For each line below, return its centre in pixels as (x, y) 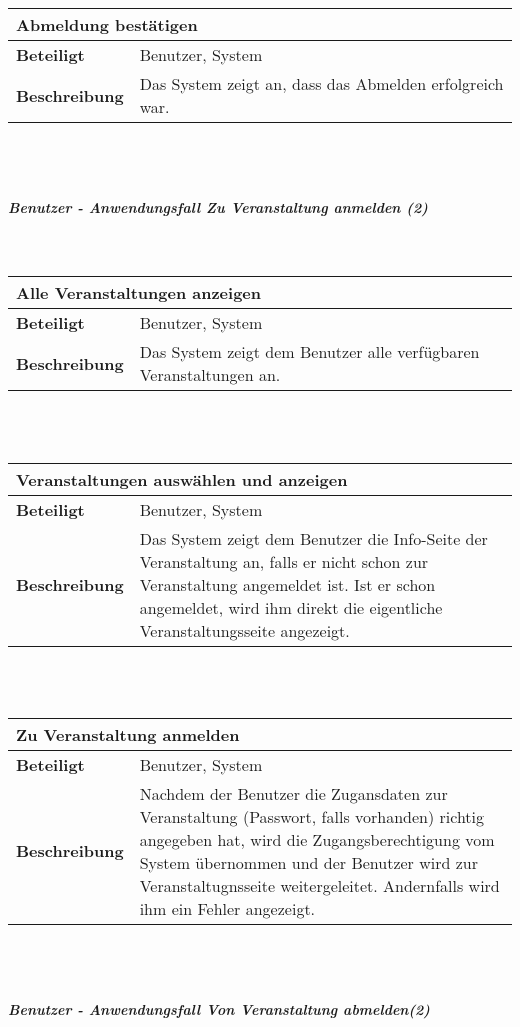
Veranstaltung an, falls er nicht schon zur (284, 561)
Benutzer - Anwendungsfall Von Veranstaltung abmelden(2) (219, 1008)
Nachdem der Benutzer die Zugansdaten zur (293, 793)
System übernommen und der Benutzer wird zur (308, 862)
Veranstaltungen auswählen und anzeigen (182, 479)
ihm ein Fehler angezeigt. (227, 908)
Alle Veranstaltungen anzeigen (139, 293)
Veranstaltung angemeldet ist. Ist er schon (287, 584)
